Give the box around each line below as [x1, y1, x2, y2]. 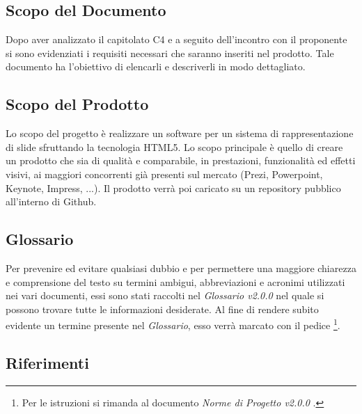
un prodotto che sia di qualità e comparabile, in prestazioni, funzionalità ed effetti [6, 153, 356, 168]
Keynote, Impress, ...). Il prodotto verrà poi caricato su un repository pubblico [6, 180, 341, 195]
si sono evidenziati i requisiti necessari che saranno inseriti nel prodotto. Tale [6, 45, 334, 60]
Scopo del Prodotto [6, 93, 149, 115]
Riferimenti [6, 351, 89, 373]
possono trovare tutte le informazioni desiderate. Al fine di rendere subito [6, 301, 319, 316]
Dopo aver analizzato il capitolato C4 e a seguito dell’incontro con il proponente [6, 32, 347, 47]
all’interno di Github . [6, 194, 97, 209]
